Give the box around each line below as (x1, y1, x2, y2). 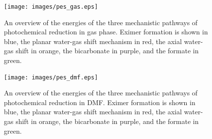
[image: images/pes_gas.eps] (4, 3, 98, 10)
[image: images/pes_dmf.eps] (4, 74, 98, 81)
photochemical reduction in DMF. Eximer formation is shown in (4, 97, 195, 107)
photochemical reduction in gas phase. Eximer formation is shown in (4, 27, 208, 37)
